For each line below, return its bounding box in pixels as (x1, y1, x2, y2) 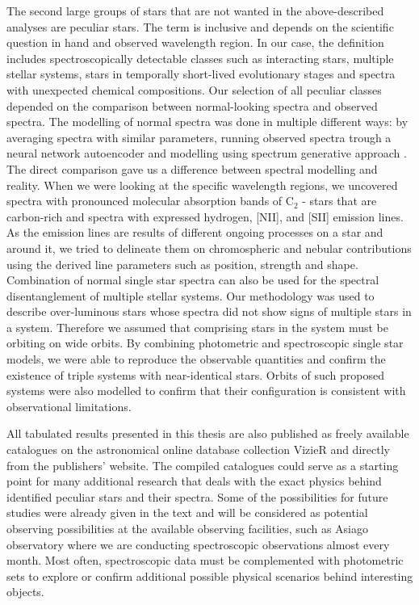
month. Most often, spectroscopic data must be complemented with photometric (6, 552, 404, 569)
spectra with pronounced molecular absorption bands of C (6, 192, 294, 209)
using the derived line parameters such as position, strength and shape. (6, 255, 358, 272)
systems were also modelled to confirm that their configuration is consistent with (6, 382, 406, 399)
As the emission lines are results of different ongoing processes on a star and (6, 224, 383, 241)
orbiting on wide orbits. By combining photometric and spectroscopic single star (6, 334, 404, 351)
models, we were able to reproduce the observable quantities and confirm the (6, 351, 386, 368)
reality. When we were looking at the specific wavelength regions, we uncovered (6, 176, 398, 193)
